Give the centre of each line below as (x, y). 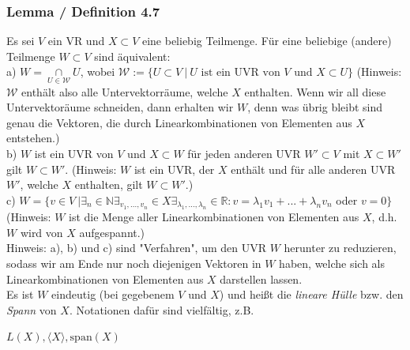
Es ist (20, 294)
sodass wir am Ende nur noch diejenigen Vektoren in (134, 263)
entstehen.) (33, 138)
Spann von (32, 309)
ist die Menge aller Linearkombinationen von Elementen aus (214, 217)
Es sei (21, 41)
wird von (41, 232)
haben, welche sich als (332, 263)
